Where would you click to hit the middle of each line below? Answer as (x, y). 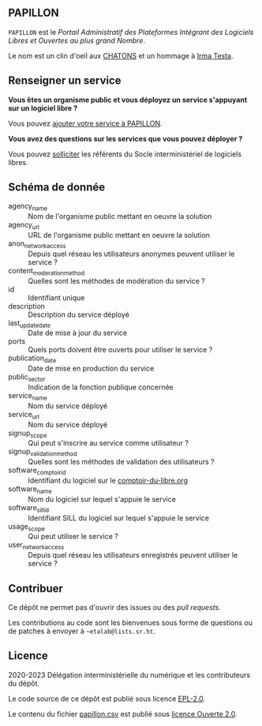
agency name (28, 207)
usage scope (27, 527)
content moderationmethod (47, 271)
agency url (24, 226)
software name (30, 490)
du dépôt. (24, 683)
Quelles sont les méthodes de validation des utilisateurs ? (121, 462)
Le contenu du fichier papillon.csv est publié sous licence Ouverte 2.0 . (123, 713)
